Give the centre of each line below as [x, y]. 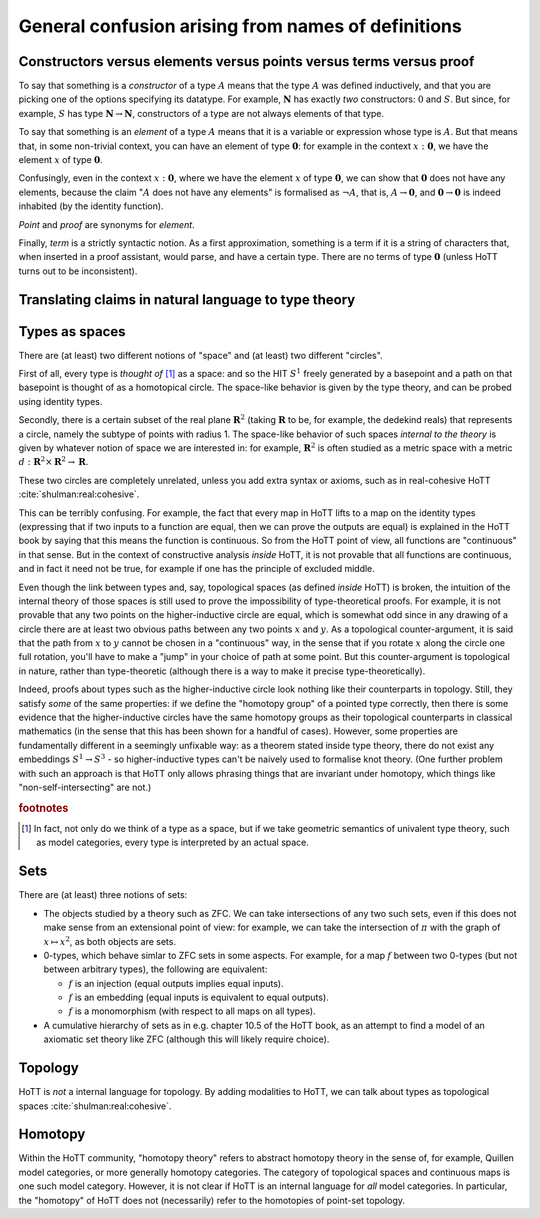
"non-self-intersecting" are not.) [85, 787]
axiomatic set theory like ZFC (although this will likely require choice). [186, 1039]
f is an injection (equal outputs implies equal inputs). [176, 983]
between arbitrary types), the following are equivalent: [155, 969]
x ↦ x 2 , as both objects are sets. [110, 940]
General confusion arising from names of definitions [240, 26]
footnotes [43, 808]
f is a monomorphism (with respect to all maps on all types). [192, 1011]
